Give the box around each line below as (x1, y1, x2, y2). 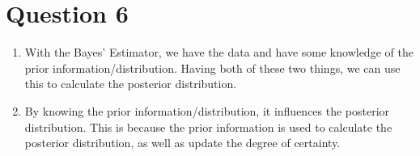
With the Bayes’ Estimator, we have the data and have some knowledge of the (24, 44, 414, 61)
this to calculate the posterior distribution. (24, 75, 237, 92)
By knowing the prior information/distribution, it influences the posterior (24, 102, 390, 119)
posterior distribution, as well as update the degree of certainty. (24, 134, 341, 151)
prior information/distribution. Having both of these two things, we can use (24, 59, 401, 76)
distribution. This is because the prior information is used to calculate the (24, 118, 392, 135)
